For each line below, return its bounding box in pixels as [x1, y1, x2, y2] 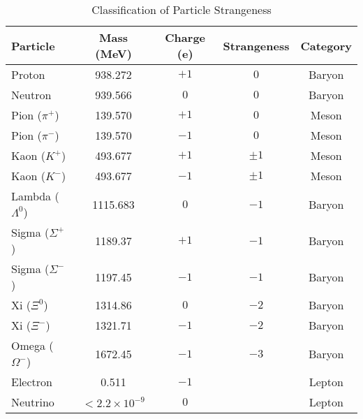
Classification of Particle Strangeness [91, 1, 272, 17]
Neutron [11, 87, 52, 103]
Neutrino [11, 394, 54, 410]
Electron [11, 374, 52, 390]
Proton [11, 66, 45, 82]
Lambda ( [11, 188, 59, 204]
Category [300, 37, 352, 54]
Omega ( [11, 337, 54, 353]
